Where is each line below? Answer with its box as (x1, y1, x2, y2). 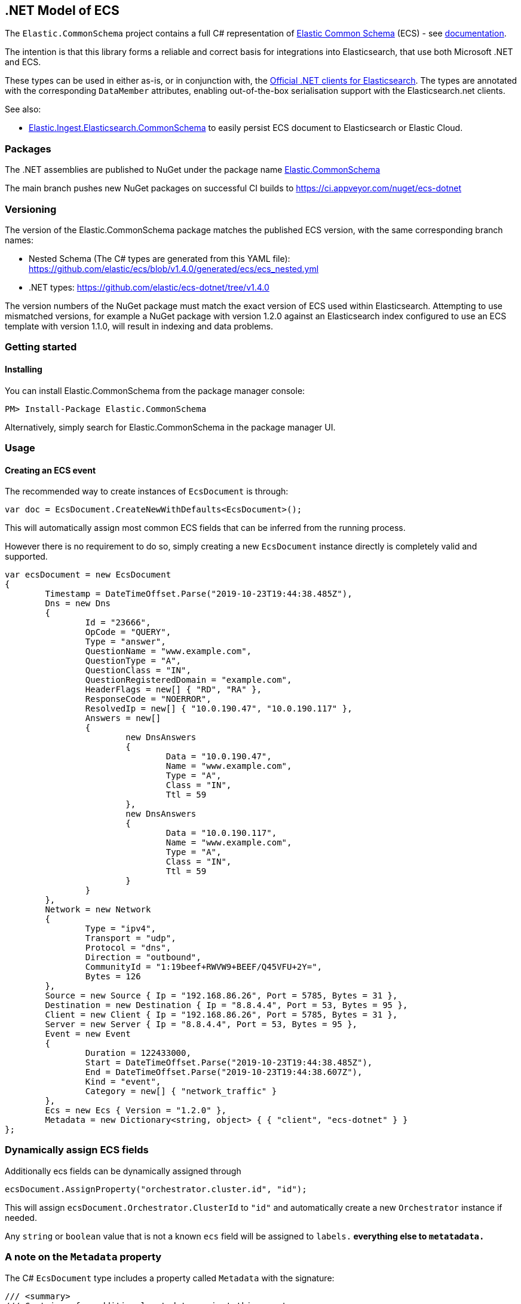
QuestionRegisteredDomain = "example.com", (85, 675, 292, 685)
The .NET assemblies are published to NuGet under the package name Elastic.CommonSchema (5, 164, 381, 175)
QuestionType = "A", (85, 656, 182, 666)
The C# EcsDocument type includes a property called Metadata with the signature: (5, 1272, 335, 1283)
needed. (5, 1212, 37, 1223)
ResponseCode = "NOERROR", (85, 694, 212, 704)
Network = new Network (45, 905, 151, 915)
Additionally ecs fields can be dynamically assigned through (5, 1165, 241, 1176)
